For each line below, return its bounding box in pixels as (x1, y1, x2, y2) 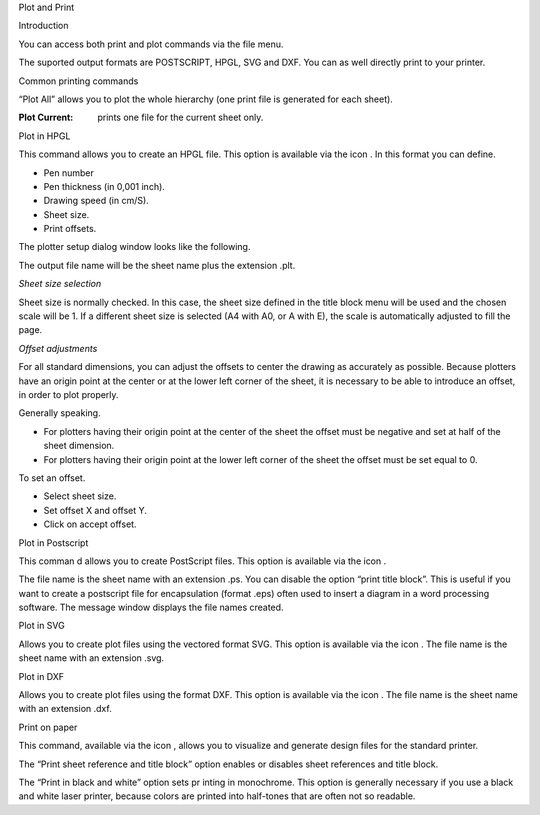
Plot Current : (18, 111, 74, 124)
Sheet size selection (18, 278, 102, 290)
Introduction (18, 20, 69, 32)
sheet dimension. (43, 440, 115, 452)
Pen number (43, 166, 95, 179)
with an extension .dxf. (18, 703, 112, 715)
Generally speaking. (18, 407, 101, 419)
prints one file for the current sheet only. (97, 111, 264, 124)
